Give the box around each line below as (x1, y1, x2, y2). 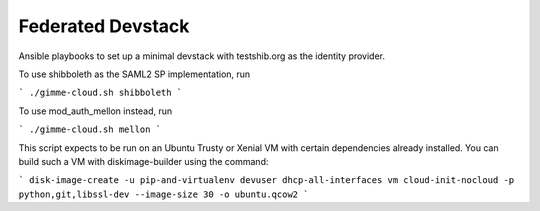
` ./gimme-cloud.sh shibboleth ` (18, 87, 183, 99)
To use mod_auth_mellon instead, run (18, 105, 173, 117)
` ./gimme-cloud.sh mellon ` (18, 124, 162, 135)
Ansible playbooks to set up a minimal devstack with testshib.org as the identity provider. (18, 50, 385, 62)
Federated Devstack (18, 15, 190, 37)
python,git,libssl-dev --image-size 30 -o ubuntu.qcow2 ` (18, 188, 309, 200)
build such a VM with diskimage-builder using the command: (18, 155, 269, 167)
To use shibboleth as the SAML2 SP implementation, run (18, 68, 251, 80)
